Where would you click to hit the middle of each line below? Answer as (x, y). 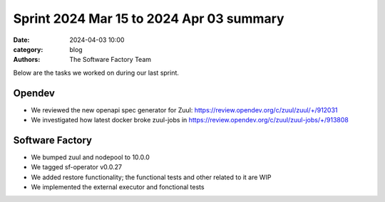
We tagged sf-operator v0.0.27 (77, 167)
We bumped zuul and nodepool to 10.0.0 (90, 157)
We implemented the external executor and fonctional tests (118, 187)
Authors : (27, 60)
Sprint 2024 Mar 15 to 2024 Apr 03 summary (149, 18)
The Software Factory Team (111, 60)
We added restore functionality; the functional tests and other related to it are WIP (151, 177)
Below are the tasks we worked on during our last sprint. (96, 73)
